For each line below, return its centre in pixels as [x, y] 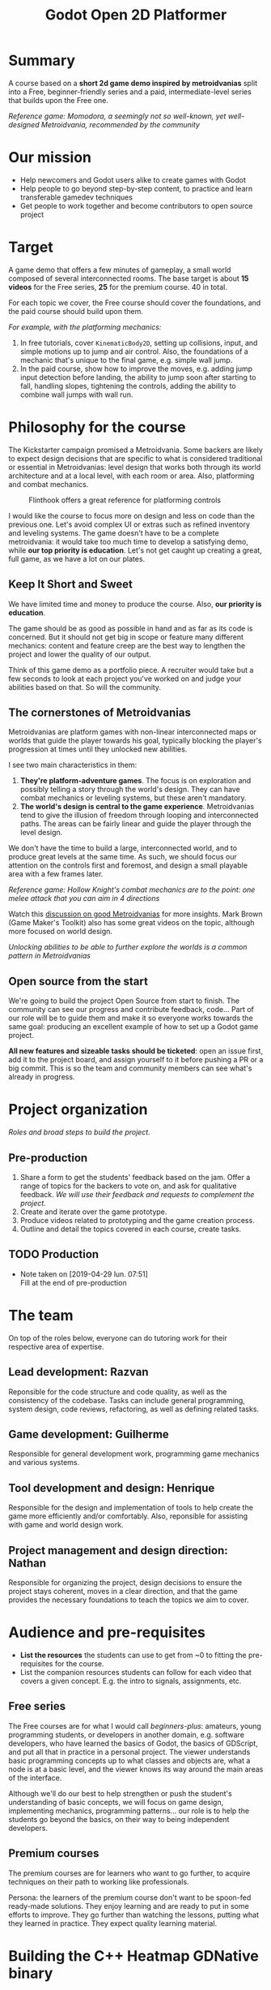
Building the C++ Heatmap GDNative [133, 1956]
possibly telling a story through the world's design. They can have [130, 790]
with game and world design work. [66, 1525]
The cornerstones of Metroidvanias [100, 712]
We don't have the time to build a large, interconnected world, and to [123, 848]
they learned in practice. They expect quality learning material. [113, 1923]
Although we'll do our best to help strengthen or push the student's [120, 1793]
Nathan [28, 1563]
